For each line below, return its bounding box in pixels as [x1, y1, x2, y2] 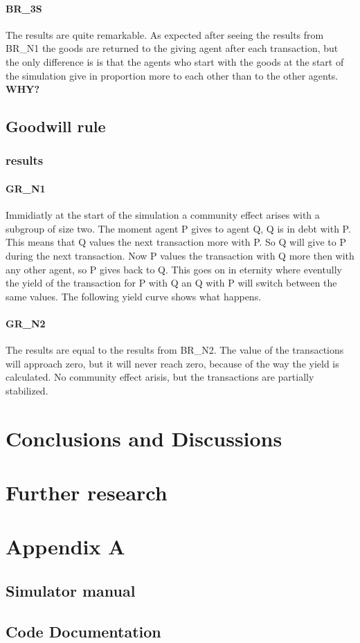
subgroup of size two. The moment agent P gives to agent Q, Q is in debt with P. [6, 221, 351, 235]
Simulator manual [6, 580, 136, 601]
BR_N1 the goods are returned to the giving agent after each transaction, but [6, 41, 339, 55]
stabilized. [6, 383, 48, 397]
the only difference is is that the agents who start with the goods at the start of [6, 54, 344, 69]
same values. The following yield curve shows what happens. [6, 289, 262, 303]
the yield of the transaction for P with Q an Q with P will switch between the [6, 275, 337, 290]
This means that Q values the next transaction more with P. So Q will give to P [6, 235, 346, 249]
